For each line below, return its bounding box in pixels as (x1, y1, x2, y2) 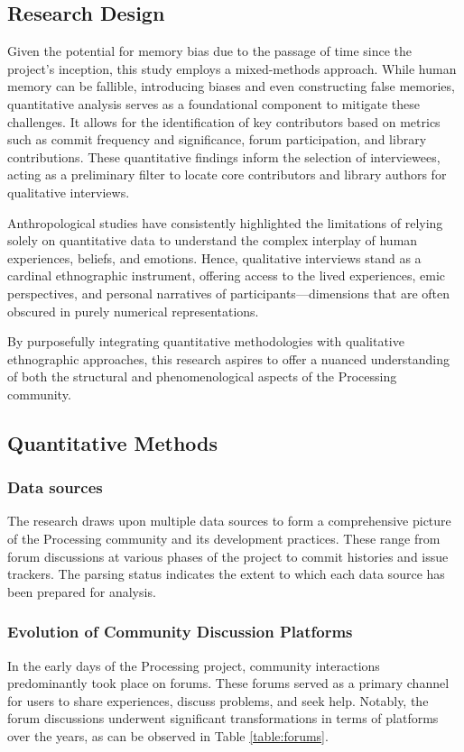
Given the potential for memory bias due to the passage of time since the (7, 41, 413, 60)
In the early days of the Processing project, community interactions (7, 656, 380, 674)
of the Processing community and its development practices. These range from (7, 529, 441, 548)
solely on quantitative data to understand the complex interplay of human (7, 231, 418, 250)
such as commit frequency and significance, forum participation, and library (7, 130, 427, 149)
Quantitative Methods (7, 428, 218, 456)
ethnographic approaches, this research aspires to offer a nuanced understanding (7, 349, 450, 368)
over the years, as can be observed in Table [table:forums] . (7, 727, 329, 746)
